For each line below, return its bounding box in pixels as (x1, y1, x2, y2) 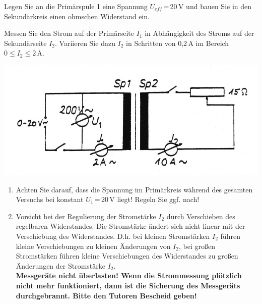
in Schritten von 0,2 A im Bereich (126, 37, 229, 48)
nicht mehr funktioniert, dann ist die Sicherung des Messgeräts (16, 280, 240, 290)
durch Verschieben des (166, 211, 235, 221)
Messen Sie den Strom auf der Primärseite (4, 28, 135, 38)
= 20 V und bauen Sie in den (163, 1, 252, 11)
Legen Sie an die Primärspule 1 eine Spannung (4, 1, 148, 11)
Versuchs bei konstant (16, 194, 84, 205)
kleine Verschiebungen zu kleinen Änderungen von (16, 240, 171, 251)
